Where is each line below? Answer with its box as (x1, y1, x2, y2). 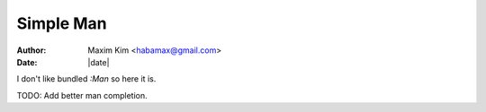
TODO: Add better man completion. (16, 90, 148, 100)
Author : (16, 45, 47, 56)
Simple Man (16, 13, 107, 33)
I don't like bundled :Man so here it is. (16, 73, 157, 84)
